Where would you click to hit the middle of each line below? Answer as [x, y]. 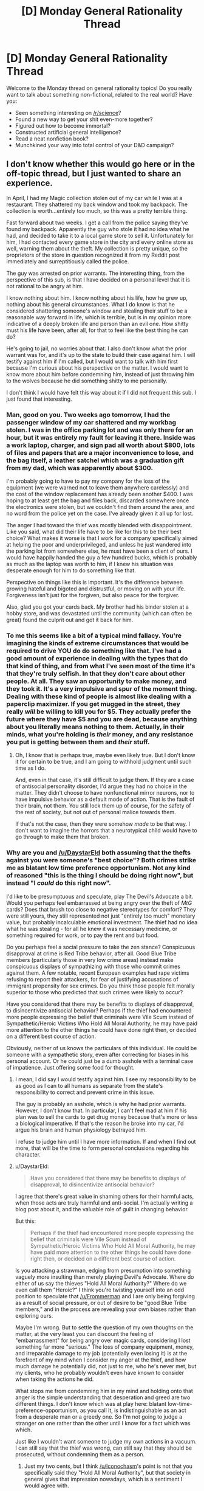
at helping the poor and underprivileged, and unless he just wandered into [99, 545]
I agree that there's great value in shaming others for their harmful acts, [104, 1196]
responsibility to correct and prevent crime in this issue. [85, 1092]
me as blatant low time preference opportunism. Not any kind [98, 868]
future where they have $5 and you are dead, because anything [102, 719]
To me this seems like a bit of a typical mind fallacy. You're [94, 635]
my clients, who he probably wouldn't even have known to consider [99, 1372]
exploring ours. [34, 1315]
